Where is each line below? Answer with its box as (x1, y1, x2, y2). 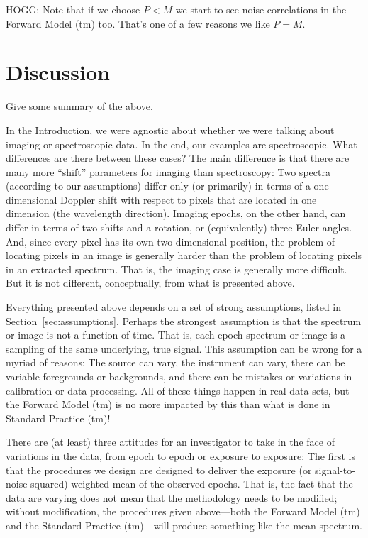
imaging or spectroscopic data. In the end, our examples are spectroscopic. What (6, 136, 357, 151)
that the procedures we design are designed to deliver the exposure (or (6, 462, 312, 477)
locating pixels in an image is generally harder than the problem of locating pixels (6, 248, 362, 263)
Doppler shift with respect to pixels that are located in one (60, 192, 317, 207)
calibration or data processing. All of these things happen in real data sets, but (6, 383, 350, 397)
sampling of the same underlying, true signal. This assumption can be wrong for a (6, 341, 362, 356)
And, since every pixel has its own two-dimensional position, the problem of (6, 234, 335, 248)
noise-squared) (6, 476, 68, 491)
